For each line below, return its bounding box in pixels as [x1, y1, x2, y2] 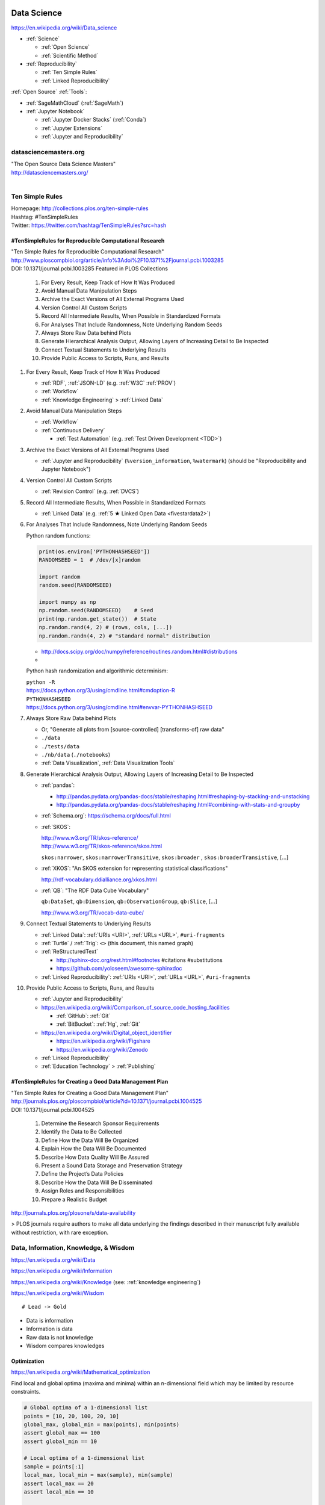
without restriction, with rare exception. [11, 1229, 108, 1236]
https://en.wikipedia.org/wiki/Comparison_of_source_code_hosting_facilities [41, 1004, 230, 1011]
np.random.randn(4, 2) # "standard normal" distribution [39, 632, 211, 639]
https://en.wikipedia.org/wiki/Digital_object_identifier [41, 1029, 172, 1036]
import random [39, 573, 81, 580]
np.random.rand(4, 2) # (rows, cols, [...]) [39, 624, 173, 631]
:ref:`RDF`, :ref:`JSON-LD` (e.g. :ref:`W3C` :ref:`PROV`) [41, 379, 176, 386]
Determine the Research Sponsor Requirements [41, 1120, 159, 1127]
